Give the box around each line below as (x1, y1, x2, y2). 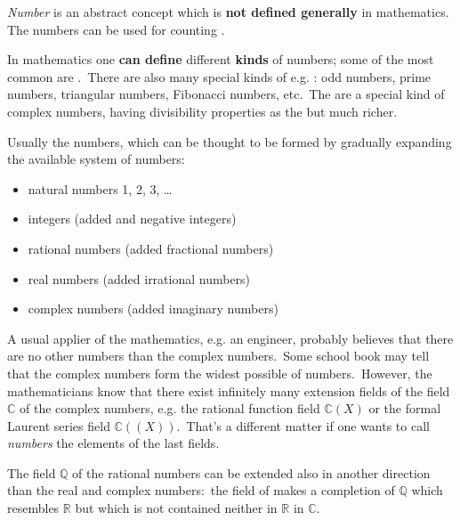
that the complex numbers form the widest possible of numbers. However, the (7, 363, 432, 382)
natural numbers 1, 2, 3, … (28, 179, 173, 198)
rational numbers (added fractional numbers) (28, 239, 274, 257)
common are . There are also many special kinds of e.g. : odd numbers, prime (7, 67, 432, 85)
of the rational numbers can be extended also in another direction (72, 463, 431, 482)
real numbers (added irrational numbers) (28, 269, 251, 288)
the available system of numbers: (7, 150, 185, 168)
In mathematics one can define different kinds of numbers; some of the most (7, 50, 434, 69)
